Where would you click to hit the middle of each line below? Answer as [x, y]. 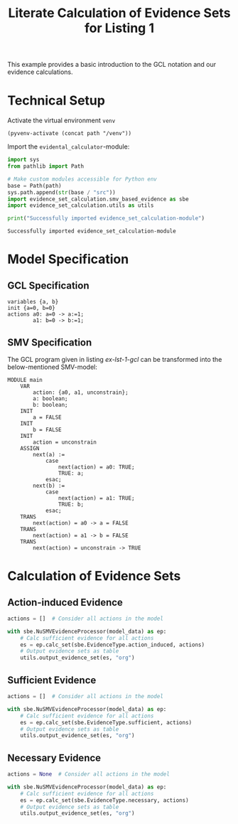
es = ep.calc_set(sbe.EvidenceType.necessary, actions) [105, 800]
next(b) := [49, 486]
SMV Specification [50, 342]
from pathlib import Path [45, 166]
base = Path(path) [34, 186]
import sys [23, 160]
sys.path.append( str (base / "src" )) [61, 192]
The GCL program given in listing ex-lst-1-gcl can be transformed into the [115, 359]
